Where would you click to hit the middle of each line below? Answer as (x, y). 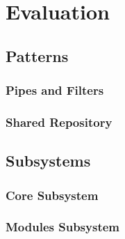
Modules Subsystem (62, 227)
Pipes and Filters (55, 90)
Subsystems (48, 161)
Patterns (37, 55)
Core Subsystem (52, 195)
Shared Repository (59, 122)
